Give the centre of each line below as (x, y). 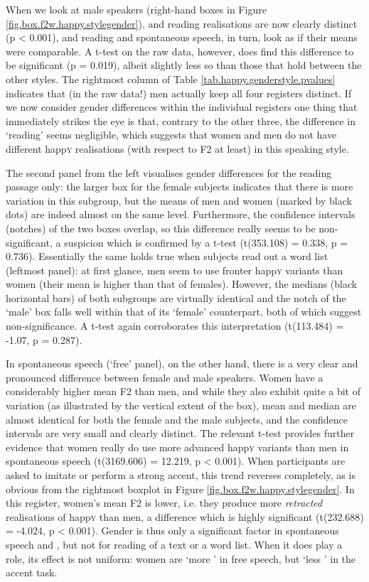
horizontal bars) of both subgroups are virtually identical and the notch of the (176, 297)
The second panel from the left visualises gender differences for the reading (169, 172)
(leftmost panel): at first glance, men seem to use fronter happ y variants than (175, 270)
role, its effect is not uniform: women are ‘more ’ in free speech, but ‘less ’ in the (181, 558)
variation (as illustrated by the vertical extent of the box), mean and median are (181, 405)
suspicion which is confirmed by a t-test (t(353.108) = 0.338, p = (206, 242)
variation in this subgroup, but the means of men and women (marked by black (179, 200)
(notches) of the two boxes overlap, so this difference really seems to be (161, 228)
